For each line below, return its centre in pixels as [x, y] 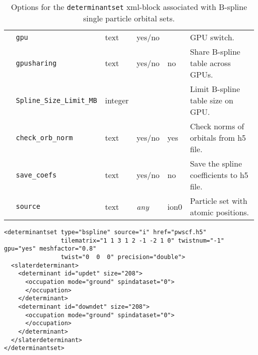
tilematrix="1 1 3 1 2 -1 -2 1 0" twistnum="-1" [142, 240]
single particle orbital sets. [129, 18]
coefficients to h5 [219, 175]
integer [117, 100]
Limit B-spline [215, 89]
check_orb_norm [44, 137]
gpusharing [36, 63]
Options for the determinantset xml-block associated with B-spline [129, 7]
